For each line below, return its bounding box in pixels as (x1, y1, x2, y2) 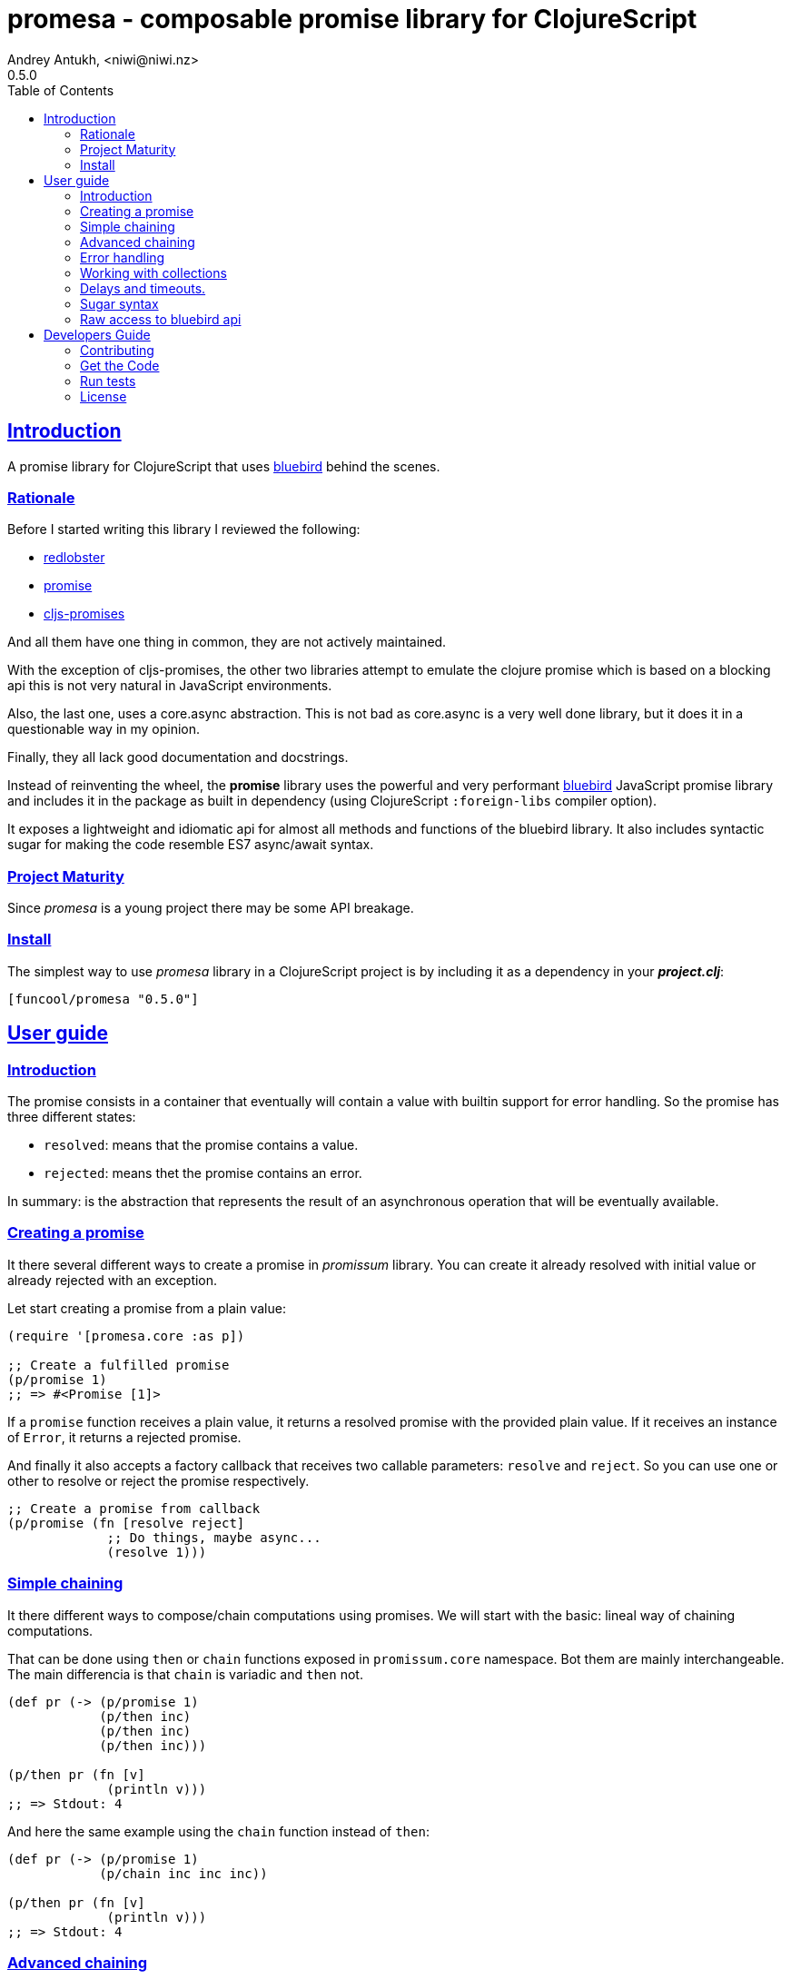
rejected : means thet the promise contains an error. (44, 1165, 362, 1182)
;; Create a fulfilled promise (7, 1357, 230, 1372)
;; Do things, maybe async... (106, 1529, 321, 1545)
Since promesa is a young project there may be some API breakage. (7, 900, 414, 916)
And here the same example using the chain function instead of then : (7, 1823, 430, 1839)
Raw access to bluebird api (80, 311, 242, 327)
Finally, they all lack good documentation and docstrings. (7, 749, 349, 766)
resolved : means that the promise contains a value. (44, 1137, 359, 1153)
